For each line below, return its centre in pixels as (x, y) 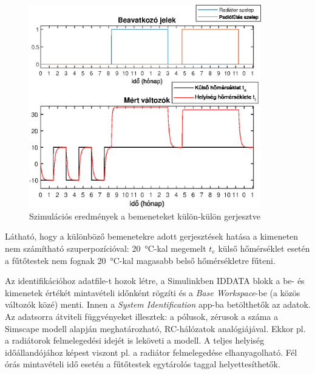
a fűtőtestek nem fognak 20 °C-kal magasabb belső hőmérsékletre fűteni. (140, 260)
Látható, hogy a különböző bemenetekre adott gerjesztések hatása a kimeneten (152, 236)
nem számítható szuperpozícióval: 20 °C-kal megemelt (106, 248)
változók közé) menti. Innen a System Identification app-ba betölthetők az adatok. (158, 304)
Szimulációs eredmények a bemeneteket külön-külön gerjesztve (145, 216)
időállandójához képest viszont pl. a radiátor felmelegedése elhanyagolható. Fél (151, 352)
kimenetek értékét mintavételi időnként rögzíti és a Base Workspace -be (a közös (153, 292)
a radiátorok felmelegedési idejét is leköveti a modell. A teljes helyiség (135, 340)
